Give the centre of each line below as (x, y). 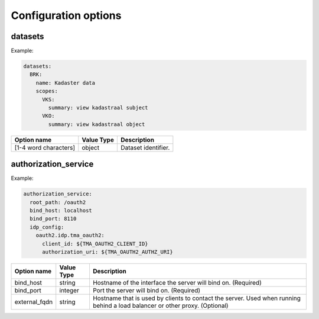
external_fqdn (34, 302)
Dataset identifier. (145, 147)
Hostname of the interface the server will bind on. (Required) (177, 282)
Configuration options (66, 15)
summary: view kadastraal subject (98, 107)
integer (69, 290)
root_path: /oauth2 (58, 202)
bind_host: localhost (61, 211)
